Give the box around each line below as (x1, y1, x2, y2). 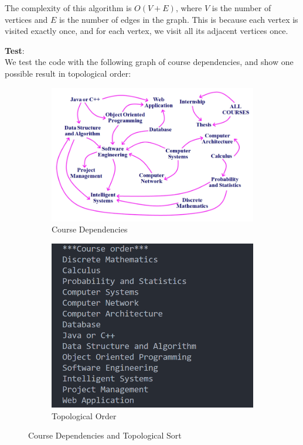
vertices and (5, 13, 48, 25)
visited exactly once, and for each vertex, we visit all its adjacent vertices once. (5, 25, 288, 37)
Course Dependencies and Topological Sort (28, 429, 182, 441)
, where (175, 2, 202, 13)
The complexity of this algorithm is (5, 2, 132, 13)
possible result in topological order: (5, 67, 131, 79)
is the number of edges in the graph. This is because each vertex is (59, 13, 298, 25)
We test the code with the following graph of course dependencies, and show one (5, 56, 294, 68)
